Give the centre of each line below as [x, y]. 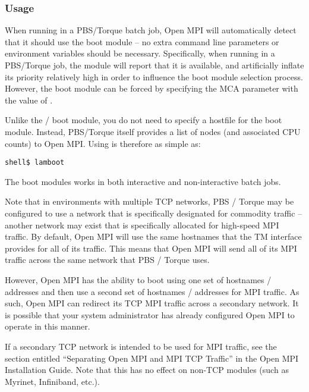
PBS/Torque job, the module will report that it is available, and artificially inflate [154, 65]
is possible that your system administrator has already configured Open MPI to [150, 314]
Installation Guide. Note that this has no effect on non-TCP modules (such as [147, 370]
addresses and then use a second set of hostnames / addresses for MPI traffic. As [152, 291]
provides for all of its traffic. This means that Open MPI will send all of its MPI [151, 248]
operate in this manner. [48, 326]
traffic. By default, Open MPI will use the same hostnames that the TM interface [153, 236]
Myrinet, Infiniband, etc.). [52, 381]
